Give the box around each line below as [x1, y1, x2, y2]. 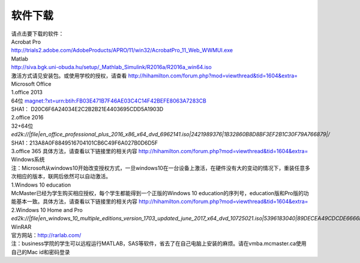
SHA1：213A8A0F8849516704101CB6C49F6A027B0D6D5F [11, 139, 158, 147]
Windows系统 [11, 156, 45, 163]
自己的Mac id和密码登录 [11, 248, 70, 255]
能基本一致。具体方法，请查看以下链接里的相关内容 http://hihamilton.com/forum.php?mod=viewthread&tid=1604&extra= [11, 198, 308, 205]
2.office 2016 [11, 114, 44, 121]
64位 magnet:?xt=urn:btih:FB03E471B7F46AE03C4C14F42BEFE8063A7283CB [11, 97, 206, 104]
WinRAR [11, 223, 32, 231]
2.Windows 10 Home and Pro [11, 206, 83, 213]
